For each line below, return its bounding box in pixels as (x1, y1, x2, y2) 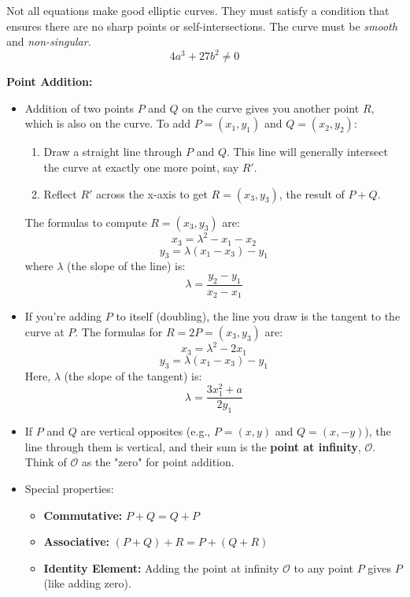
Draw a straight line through (43, 143, 183, 160)
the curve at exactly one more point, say (43, 159, 239, 176)
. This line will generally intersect (227, 143, 388, 160)
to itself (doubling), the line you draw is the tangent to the (116, 308, 401, 324)
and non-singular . (6, 33, 91, 50)
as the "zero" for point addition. (81, 454, 235, 470)
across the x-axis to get (96, 185, 208, 202)
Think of (24, 454, 67, 470)
